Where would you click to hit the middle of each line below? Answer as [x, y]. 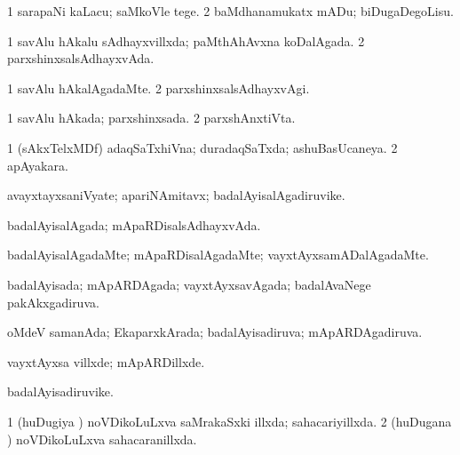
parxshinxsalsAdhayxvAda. [81, 58]
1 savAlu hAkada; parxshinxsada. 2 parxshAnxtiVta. [151, 118]
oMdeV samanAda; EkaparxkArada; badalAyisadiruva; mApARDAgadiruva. [215, 332]
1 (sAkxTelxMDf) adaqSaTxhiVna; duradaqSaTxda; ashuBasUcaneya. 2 [202, 147]
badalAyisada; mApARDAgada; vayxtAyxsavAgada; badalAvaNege [189, 284]
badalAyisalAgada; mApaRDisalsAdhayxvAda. [134, 224]
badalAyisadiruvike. [60, 391]
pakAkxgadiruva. [53, 302]
